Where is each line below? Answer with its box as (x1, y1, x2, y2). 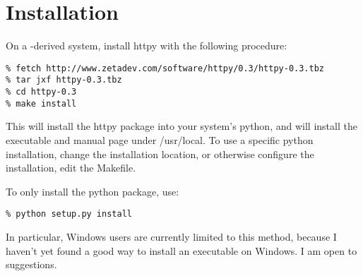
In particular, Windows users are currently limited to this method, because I (6, 229, 337, 244)
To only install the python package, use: (6, 184, 179, 198)
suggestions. (6, 257, 57, 272)
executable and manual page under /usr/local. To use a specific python (6, 132, 314, 147)
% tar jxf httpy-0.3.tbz (6, 75, 122, 85)
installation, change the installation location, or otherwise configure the (6, 146, 314, 161)
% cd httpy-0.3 (6, 87, 77, 97)
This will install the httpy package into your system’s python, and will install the (6, 119, 357, 133)
